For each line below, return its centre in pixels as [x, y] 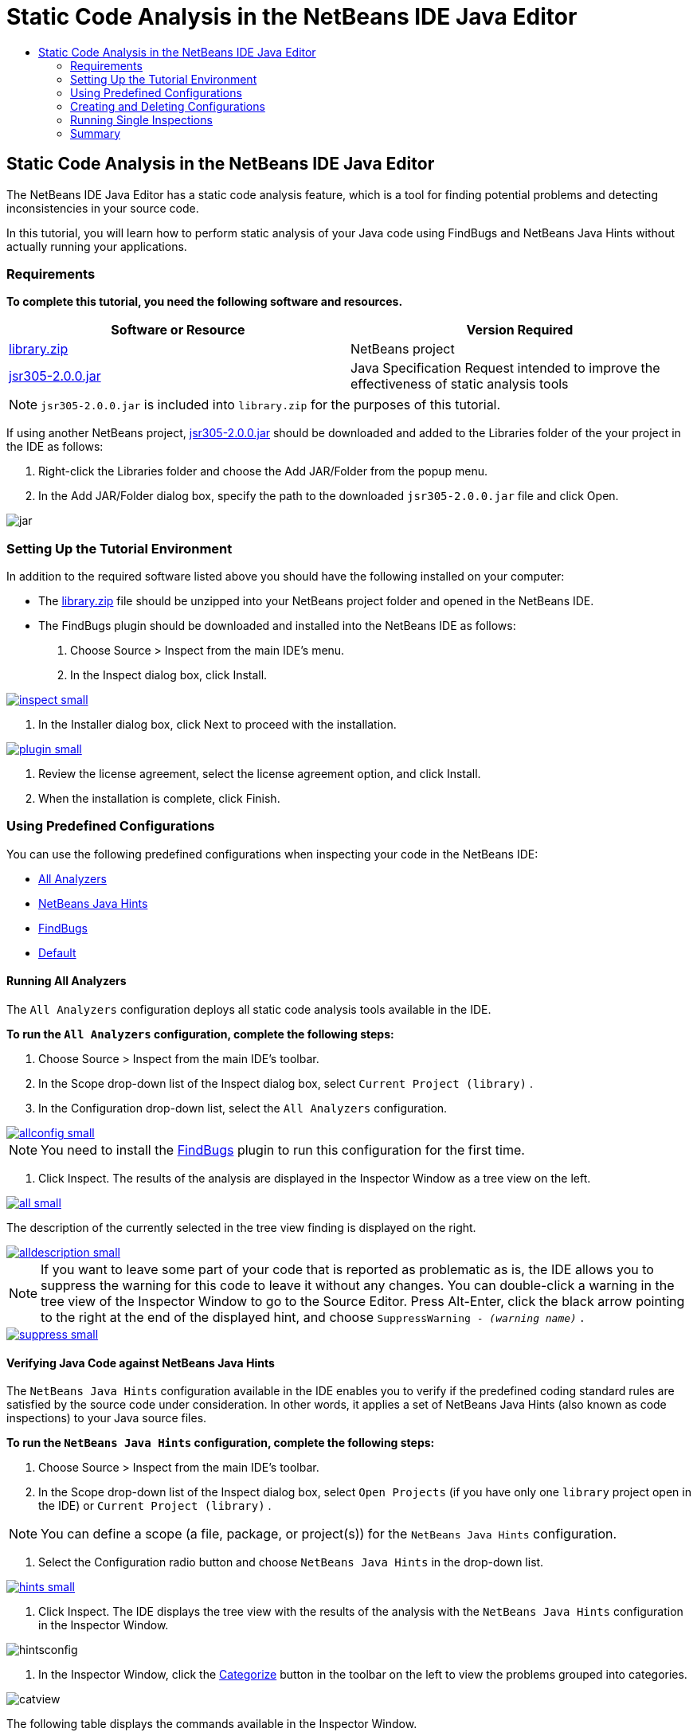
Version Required [520, 330]
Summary [96, 133]
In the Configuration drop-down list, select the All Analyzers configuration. [243, 1108]
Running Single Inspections [141, 119]
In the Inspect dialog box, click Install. [169, 675]
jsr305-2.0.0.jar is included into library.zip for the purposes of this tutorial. [271, 405]
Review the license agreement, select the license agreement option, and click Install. [260, 774]
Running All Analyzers [67, 981]
